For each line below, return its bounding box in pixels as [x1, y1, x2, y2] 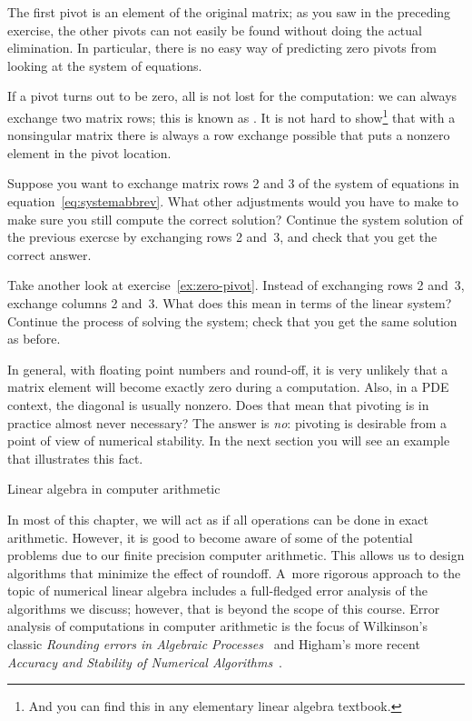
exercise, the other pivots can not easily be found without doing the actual [7, 20, 422, 39]
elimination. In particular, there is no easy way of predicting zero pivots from [7, 38, 437, 57]
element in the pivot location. [7, 143, 172, 162]
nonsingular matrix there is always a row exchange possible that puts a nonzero [7, 125, 450, 145]
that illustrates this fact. [7, 448, 143, 467]
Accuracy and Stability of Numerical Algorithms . [7, 652, 283, 671]
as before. [7, 329, 61, 348]
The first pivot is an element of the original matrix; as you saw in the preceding [7, 3, 451, 21]
